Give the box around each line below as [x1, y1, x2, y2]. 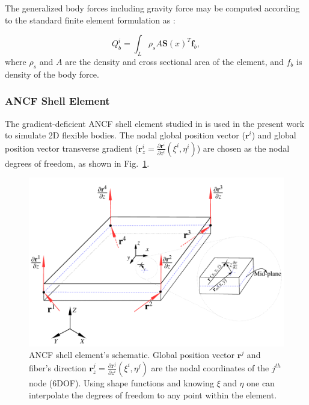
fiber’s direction [29, 361, 87, 374]
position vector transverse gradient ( [5, 141, 139, 154]
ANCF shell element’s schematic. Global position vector [29, 348, 235, 361]
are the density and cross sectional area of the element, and [65, 55, 284, 67]
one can [246, 376, 275, 389]
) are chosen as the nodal [197, 141, 290, 154]
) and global [251, 129, 296, 141]
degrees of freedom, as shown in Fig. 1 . [5, 156, 150, 169]
